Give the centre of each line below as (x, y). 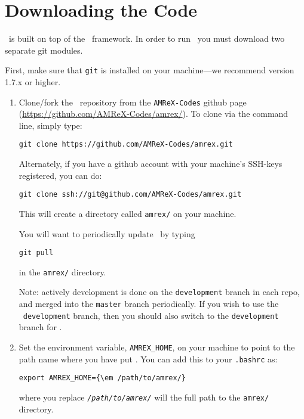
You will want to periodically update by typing (107, 233)
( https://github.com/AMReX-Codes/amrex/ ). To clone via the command (153, 114)
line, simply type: (50, 125)
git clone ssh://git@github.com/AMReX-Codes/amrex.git (130, 195)
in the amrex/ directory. (62, 271)
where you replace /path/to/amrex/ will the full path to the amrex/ (144, 397)
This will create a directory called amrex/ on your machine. (128, 213)
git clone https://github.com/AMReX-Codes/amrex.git (126, 145)
